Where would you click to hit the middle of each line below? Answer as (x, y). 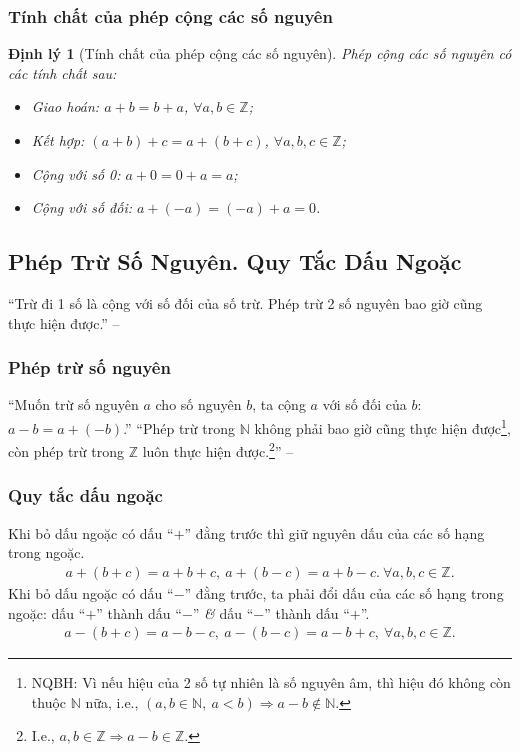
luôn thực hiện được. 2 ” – (218, 449)
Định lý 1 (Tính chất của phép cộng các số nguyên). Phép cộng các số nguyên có (260, 53)
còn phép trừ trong (66, 450)
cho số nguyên (198, 404)
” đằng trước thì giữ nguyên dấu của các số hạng (334, 532)
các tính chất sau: (62, 72)
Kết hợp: (58, 140)
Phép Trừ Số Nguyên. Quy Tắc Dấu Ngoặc (235, 261)
